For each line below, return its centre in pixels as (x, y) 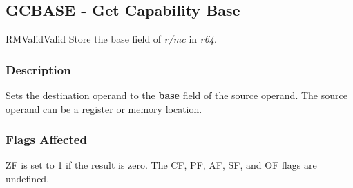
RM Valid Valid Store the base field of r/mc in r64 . (111, 39)
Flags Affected (46, 139)
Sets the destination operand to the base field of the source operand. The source (176, 95)
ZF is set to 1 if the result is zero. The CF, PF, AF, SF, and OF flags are (161, 165)
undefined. (28, 179)
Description (38, 69)
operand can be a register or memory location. (104, 108)
